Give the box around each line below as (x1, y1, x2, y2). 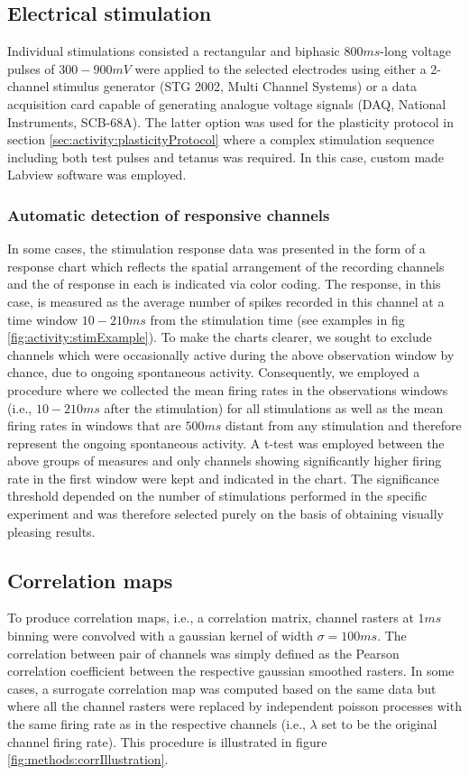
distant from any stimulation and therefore (225, 416, 462, 435)
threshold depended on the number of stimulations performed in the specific (7, 486, 428, 505)
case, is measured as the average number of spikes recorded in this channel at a (7, 291, 445, 310)
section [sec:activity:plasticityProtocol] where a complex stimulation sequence (7, 130, 435, 149)
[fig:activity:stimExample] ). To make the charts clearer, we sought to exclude (7, 328, 432, 346)
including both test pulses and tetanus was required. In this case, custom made (7, 147, 445, 166)
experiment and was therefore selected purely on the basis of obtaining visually (7, 504, 444, 523)
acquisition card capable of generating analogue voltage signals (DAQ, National (7, 94, 446, 113)
